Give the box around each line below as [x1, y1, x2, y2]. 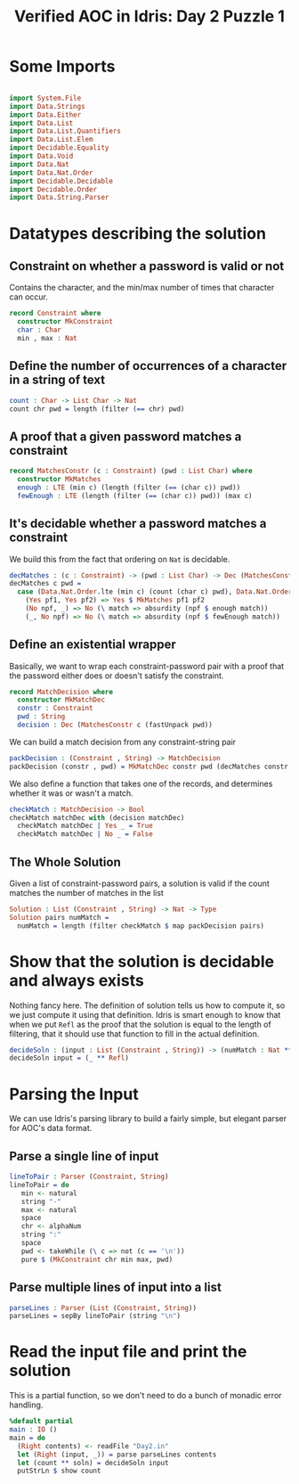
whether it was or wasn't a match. [9, 787, 133, 799]
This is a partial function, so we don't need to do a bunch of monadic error [9, 1390, 282, 1401]
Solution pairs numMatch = [9, 913, 109, 922]
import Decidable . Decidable [9, 176, 114, 185]
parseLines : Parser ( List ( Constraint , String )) [9, 1303, 198, 1312]
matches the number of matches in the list [9, 888, 165, 898]
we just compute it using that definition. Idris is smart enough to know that [9, 1009, 281, 1020]
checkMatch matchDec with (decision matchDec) [9, 813, 185, 822]
